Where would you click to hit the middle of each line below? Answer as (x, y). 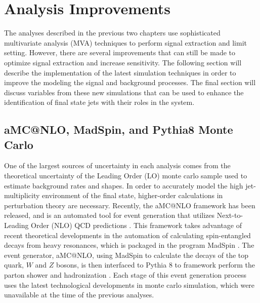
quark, (14, 265)
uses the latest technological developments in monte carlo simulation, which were (129, 285)
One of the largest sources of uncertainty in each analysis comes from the (117, 165)
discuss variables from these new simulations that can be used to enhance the (124, 92)
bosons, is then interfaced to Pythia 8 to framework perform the (155, 265)
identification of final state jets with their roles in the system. (99, 102)
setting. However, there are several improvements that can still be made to (120, 52)
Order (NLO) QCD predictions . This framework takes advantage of (137, 225)
